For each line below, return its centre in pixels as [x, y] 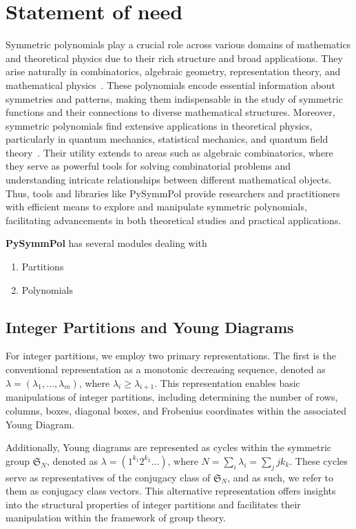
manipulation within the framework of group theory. [116, 518]
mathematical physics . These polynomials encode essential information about [170, 84]
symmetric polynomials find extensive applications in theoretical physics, [159, 125]
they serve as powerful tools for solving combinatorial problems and [148, 166]
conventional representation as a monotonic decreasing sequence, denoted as [166, 369]
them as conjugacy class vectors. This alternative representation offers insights [171, 491]
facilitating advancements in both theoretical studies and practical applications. [174, 220]
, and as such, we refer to [280, 477]
